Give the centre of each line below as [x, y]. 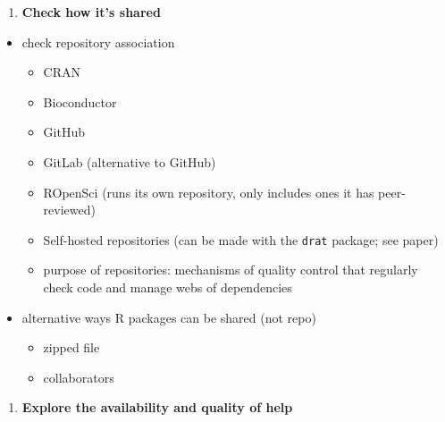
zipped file [71, 347]
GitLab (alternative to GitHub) [130, 161]
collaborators [79, 377]
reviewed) [69, 210]
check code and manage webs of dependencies [168, 287]
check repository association [98, 42]
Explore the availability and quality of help [157, 407]
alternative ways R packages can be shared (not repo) [169, 317]
